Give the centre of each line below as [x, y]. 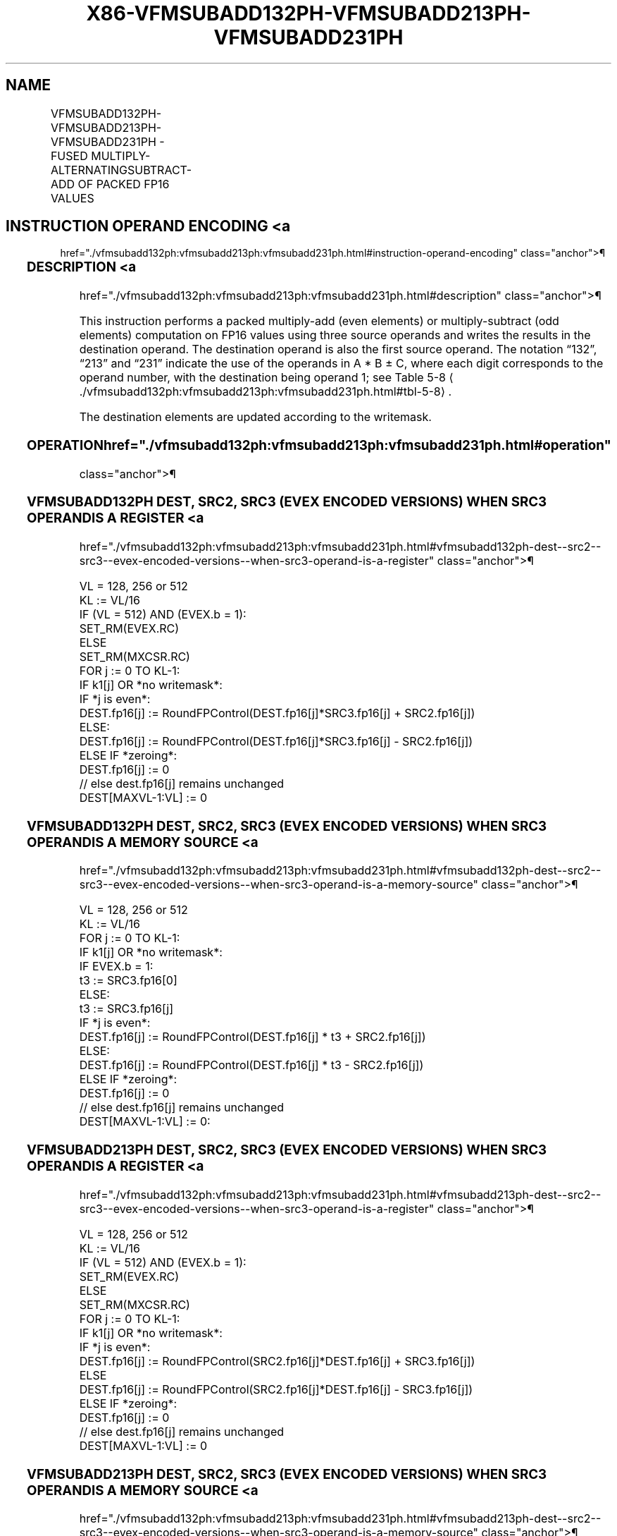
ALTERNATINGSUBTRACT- [121, 170]
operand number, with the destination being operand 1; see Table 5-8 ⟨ [266, 378]
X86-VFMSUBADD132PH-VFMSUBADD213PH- [308, 13]
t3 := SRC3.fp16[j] [126, 1009]
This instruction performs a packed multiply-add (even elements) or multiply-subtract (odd [319, 321]
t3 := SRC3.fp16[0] [128, 981]
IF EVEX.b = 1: [116, 967]
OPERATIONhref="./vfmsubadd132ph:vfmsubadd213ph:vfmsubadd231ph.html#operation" [319, 445]
